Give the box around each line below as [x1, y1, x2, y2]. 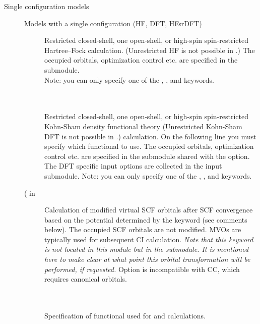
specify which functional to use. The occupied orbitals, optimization [44, 141, 254, 151]
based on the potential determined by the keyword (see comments [44, 214, 247, 225]
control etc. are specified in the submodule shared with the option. [44, 150, 250, 161]
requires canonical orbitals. [44, 274, 127, 284]
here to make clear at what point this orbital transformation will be [44, 254, 250, 264]
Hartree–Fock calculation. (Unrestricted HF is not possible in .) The [44, 44, 255, 55]
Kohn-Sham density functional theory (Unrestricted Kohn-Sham [44, 121, 242, 131]
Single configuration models [4, 1, 89, 11]
